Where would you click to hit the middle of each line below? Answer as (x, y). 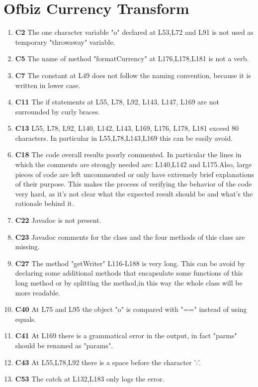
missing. (27, 246)
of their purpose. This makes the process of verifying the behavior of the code (133, 184)
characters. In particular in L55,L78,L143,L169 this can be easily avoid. (124, 138)
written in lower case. (48, 85)
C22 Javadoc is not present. (58, 220)
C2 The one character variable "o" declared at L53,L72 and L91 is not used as (134, 32)
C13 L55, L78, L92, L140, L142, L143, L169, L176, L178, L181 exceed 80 (127, 128)
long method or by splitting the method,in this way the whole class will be (129, 283)
